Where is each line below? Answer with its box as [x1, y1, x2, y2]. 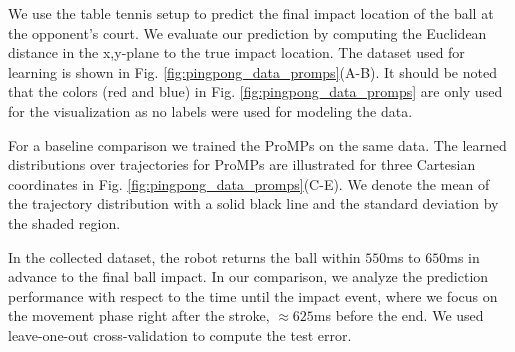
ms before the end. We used [313, 305, 484, 326]
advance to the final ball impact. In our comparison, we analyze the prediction [8, 266, 489, 287]
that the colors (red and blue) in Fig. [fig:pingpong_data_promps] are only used [8, 81, 503, 102]
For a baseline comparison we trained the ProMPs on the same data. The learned [8, 134, 507, 155]
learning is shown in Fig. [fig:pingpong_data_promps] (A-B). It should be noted [8, 61, 497, 82]
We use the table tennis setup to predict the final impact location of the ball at [8, 3, 494, 23]
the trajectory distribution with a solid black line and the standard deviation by [8, 193, 499, 214]
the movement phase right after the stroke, [8, 305, 270, 326]
